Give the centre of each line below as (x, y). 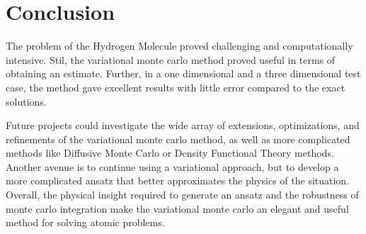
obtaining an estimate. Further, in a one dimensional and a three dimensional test (183, 73)
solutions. (26, 101)
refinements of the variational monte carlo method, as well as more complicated (178, 139)
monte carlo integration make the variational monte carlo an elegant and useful (177, 208)
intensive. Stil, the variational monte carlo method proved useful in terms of (171, 59)
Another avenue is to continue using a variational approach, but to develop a (172, 166)
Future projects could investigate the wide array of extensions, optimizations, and (183, 125)
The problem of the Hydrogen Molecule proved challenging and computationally (179, 46)
